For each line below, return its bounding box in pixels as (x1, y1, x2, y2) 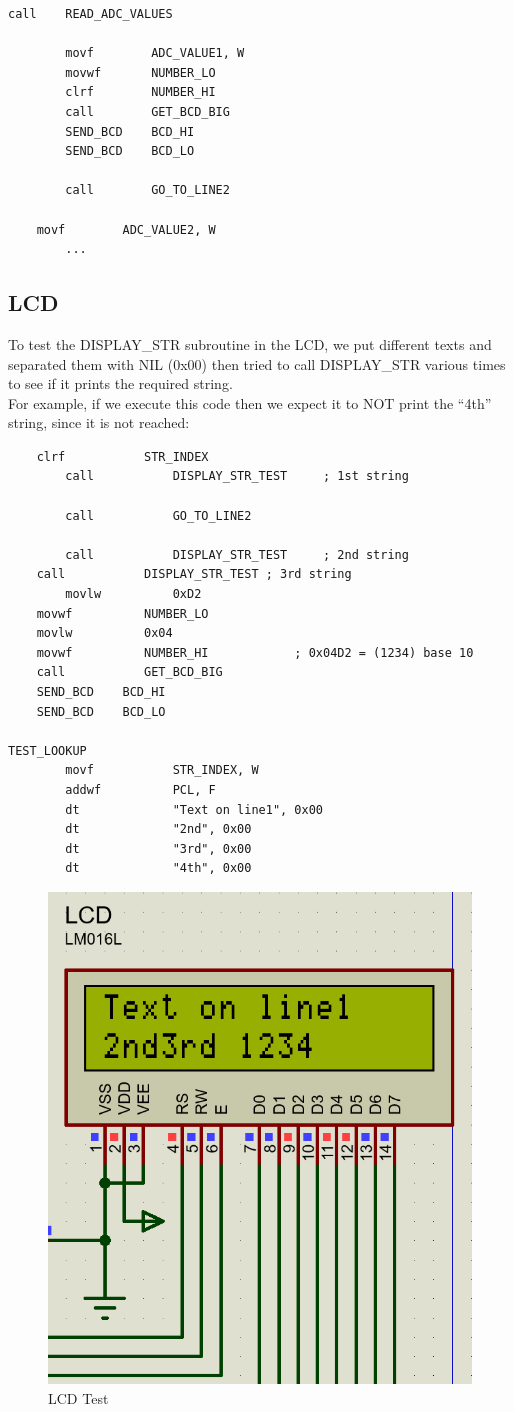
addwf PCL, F (65, 782, 216, 797)
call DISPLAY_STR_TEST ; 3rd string (36, 567, 352, 582)
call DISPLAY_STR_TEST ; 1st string (65, 469, 409, 484)
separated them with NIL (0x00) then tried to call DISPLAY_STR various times (8, 353, 506, 374)
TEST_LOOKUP (8, 743, 87, 758)
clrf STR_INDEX (36, 449, 209, 464)
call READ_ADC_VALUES (8, 7, 173, 21)
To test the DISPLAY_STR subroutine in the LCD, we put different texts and (8, 333, 492, 354)
